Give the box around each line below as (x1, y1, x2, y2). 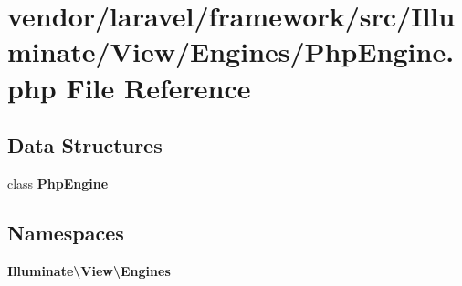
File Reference (66, 68, 251, 106)
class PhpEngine (7, 173, 109, 192)
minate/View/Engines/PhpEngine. (7, 33, 455, 70)
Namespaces (7, 218, 124, 246)
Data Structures (7, 131, 163, 159)
